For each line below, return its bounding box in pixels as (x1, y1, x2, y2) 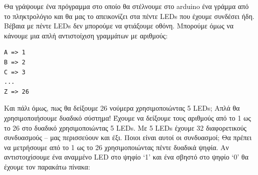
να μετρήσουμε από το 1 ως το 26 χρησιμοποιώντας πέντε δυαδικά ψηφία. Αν (4, 142, 229, 152)
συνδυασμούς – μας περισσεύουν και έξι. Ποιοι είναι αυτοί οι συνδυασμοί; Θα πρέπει (4, 132, 252, 143)
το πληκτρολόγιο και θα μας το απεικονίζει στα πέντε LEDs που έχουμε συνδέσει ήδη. (4, 10, 255, 21)
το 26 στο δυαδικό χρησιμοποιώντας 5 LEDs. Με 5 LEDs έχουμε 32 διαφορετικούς (4, 122, 247, 133)
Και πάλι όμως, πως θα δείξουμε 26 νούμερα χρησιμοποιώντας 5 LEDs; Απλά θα (4, 103, 240, 113)
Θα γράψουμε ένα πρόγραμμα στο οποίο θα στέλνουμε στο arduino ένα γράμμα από (4, 1, 249, 11)
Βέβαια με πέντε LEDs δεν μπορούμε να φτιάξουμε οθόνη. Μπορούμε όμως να (4, 20, 234, 31)
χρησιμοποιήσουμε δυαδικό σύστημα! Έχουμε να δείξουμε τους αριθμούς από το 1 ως (4, 112, 251, 123)
